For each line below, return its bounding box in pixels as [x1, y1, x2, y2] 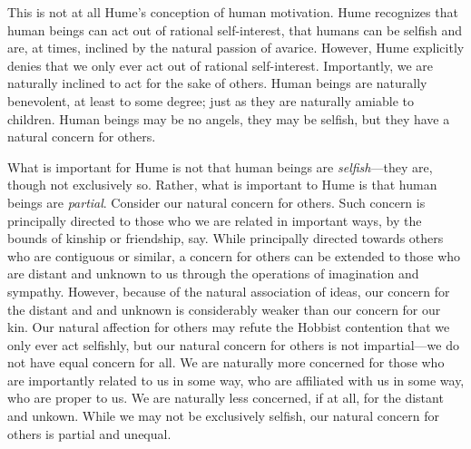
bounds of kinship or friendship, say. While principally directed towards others [7, 229, 444, 248]
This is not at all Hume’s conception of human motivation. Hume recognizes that [7, 3, 458, 21]
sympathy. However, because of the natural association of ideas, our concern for [7, 281, 450, 300]
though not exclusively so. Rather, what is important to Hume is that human [7, 175, 437, 194]
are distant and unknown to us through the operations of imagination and [7, 264, 419, 283]
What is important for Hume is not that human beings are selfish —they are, [7, 157, 433, 176]
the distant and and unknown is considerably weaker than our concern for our [7, 299, 441, 318]
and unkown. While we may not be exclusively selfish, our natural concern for [7, 406, 440, 425]
